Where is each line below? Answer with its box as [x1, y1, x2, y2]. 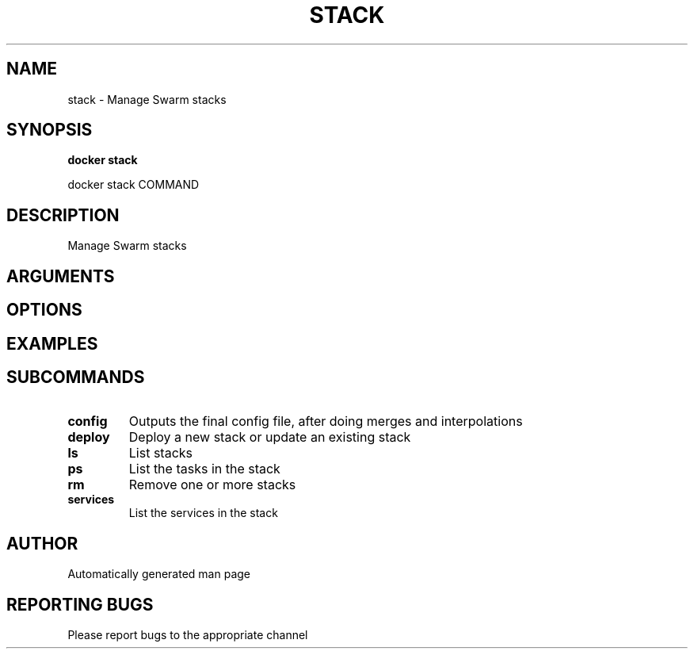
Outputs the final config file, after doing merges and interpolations [128, 413, 523, 430]
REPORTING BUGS [6, 594, 154, 615]
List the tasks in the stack [128, 461, 280, 477]
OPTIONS [6, 300, 82, 320]
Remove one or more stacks [128, 477, 296, 493]
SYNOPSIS [6, 120, 93, 140]
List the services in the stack [128, 506, 278, 520]
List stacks [128, 445, 193, 462]
